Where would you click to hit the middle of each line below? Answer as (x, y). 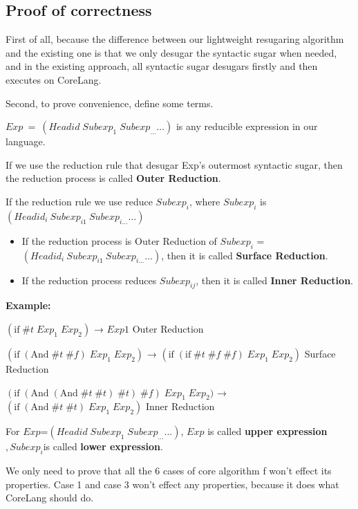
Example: (28, 305)
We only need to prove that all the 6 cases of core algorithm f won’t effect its (169, 471)
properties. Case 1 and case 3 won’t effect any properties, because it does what (172, 484)
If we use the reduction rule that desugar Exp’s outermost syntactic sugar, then (174, 164)
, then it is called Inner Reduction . (274, 280)
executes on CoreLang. (54, 79)
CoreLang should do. (50, 498)
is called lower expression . (103, 446)
